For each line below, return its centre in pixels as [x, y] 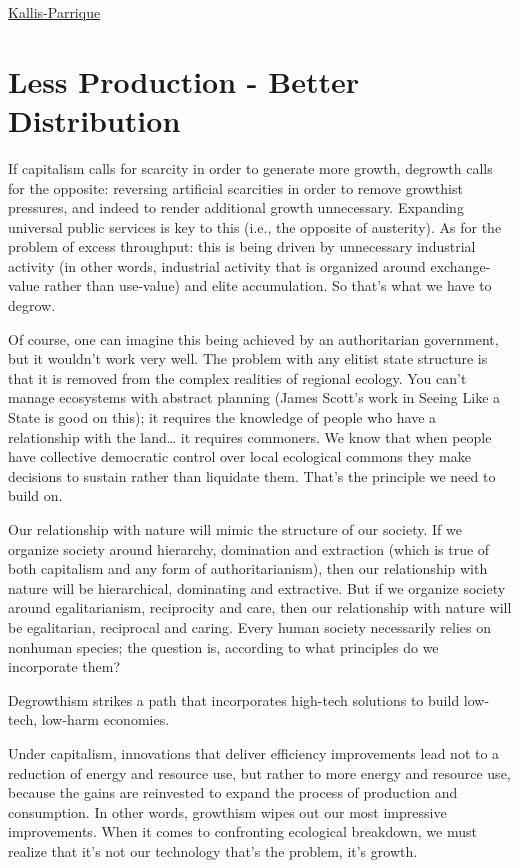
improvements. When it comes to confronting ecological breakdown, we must [242, 831]
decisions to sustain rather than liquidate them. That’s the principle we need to [252, 475]
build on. [35, 495]
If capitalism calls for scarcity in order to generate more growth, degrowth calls [250, 167]
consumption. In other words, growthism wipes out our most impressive [227, 811]
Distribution [94, 119]
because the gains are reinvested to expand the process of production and [233, 792]
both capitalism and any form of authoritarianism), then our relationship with [248, 568]
